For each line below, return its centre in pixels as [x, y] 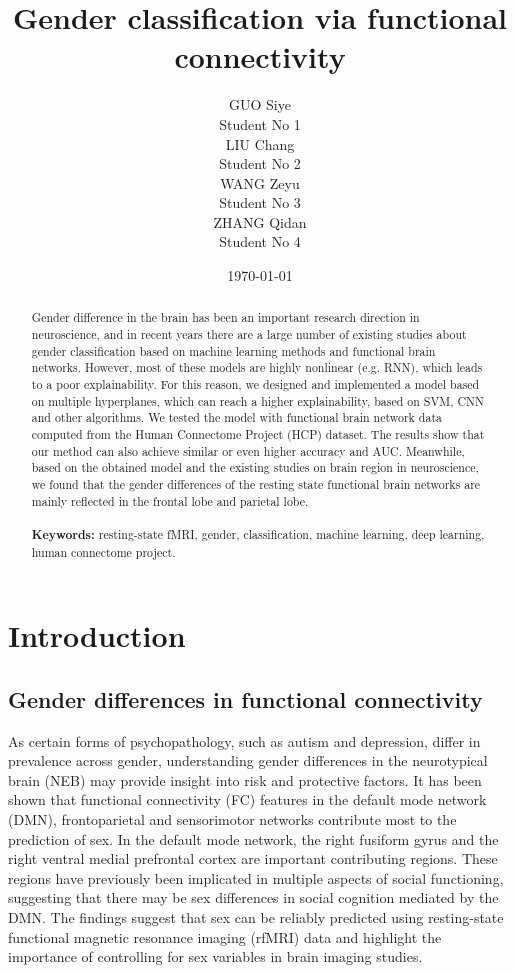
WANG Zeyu [260, 182]
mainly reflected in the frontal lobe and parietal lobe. [170, 500]
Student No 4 [260, 241]
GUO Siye [260, 104]
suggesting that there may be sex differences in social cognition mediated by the [253, 897]
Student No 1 [260, 123]
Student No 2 [260, 163]
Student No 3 [260, 202]
